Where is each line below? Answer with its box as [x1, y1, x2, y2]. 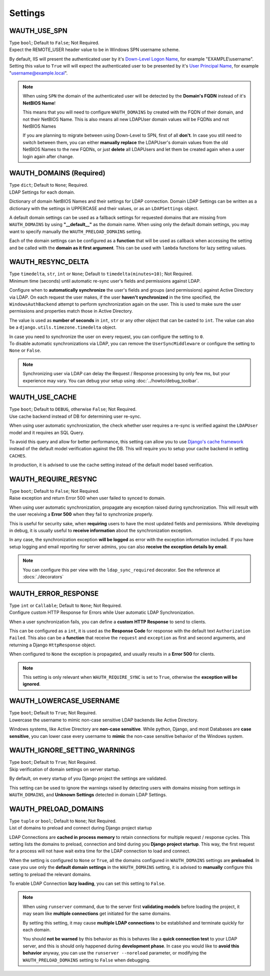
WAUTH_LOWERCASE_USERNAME [9, 697, 120, 705]
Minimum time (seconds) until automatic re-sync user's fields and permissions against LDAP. [9, 278, 201, 284]
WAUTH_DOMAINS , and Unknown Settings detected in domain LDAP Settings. [9, 791, 167, 797]
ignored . [22, 681, 41, 687]
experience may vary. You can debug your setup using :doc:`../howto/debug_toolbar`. [22, 378, 199, 384]
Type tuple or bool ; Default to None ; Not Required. [9, 818, 117, 824]
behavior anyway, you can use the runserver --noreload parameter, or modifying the [22, 950, 207, 956]
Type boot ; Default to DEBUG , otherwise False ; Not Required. [9, 406, 137, 412]
